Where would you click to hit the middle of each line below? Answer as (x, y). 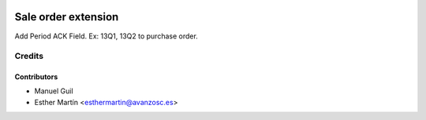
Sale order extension (67, 17)
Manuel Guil (54, 91)
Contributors (36, 77)
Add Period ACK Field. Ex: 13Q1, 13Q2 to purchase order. (106, 36)
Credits (29, 56)
